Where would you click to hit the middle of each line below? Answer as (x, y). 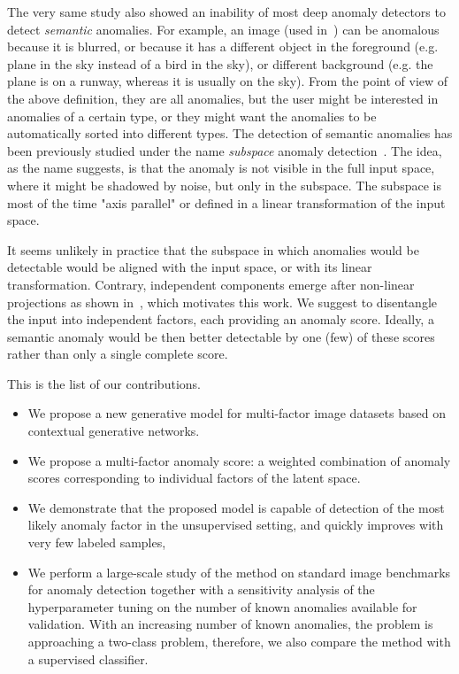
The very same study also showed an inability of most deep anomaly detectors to (226, 12)
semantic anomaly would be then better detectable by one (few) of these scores (221, 336)
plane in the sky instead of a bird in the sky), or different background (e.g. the (220, 63)
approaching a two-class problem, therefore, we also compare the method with (239, 641)
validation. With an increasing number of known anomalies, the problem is (230, 624)
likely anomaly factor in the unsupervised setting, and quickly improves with (236, 525)
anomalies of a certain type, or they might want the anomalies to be (192, 116)
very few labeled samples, (97, 542)
